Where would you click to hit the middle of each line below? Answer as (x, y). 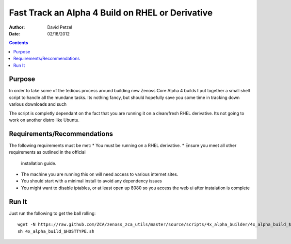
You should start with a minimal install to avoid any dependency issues (92, 181)
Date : (15, 33)
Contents (19, 43)
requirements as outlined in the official (47, 152)
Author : (17, 27)
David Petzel (60, 27)
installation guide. (39, 163)
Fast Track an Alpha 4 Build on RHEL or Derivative (111, 13)
